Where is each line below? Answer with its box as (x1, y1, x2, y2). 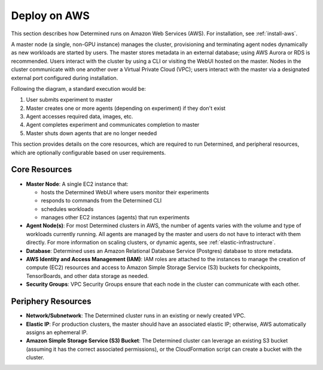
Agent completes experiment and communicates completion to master (26, 121, 200, 129)
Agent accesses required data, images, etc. (26, 113, 133, 120)
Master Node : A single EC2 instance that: (26, 180, 129, 188)
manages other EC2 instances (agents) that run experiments (41, 214, 190, 221)
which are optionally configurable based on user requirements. (11, 149, 166, 156)
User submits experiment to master (26, 96, 113, 103)
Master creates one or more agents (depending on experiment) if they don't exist (26, 105, 226, 112)
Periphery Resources (11, 296, 92, 307)
